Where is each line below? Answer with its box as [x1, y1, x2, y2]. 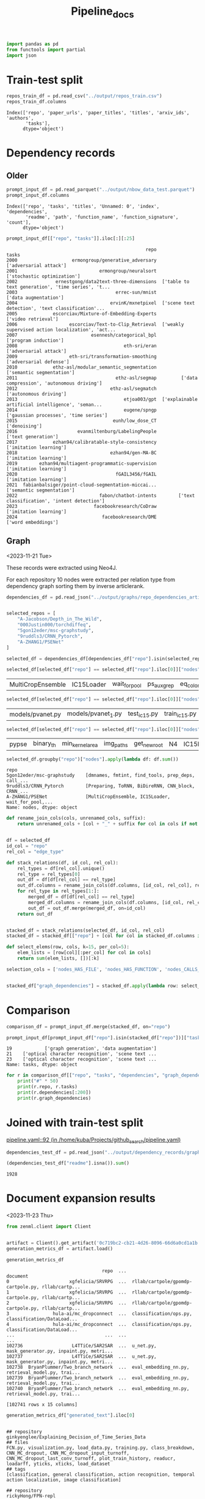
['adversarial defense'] [6, 359, 70, 365]
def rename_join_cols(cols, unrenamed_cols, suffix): [6, 815, 146, 822]
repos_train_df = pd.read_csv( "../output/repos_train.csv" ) [6, 93, 163, 99]
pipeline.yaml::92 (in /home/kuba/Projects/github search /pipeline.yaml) [6, 1136, 181, 1144]
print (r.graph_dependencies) [17, 1095, 92, 1101]
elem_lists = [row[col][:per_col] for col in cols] [17, 949, 151, 956]
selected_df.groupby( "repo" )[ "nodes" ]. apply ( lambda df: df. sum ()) [6, 756, 179, 762]
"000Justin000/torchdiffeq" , [17, 622, 92, 628]
